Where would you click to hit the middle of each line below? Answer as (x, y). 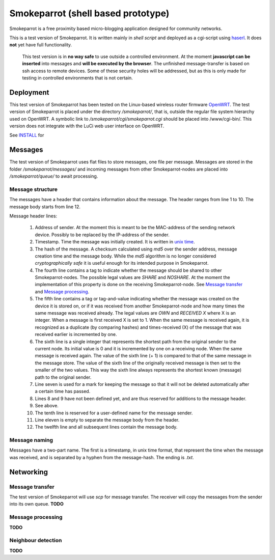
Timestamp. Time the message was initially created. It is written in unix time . (115, 242)
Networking (29, 472)
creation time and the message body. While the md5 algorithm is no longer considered (126, 256)
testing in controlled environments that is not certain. (78, 78)
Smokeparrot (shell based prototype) (89, 13)
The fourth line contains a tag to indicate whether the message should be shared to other (128, 270)
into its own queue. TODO (36, 504)
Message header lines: (33, 216)
